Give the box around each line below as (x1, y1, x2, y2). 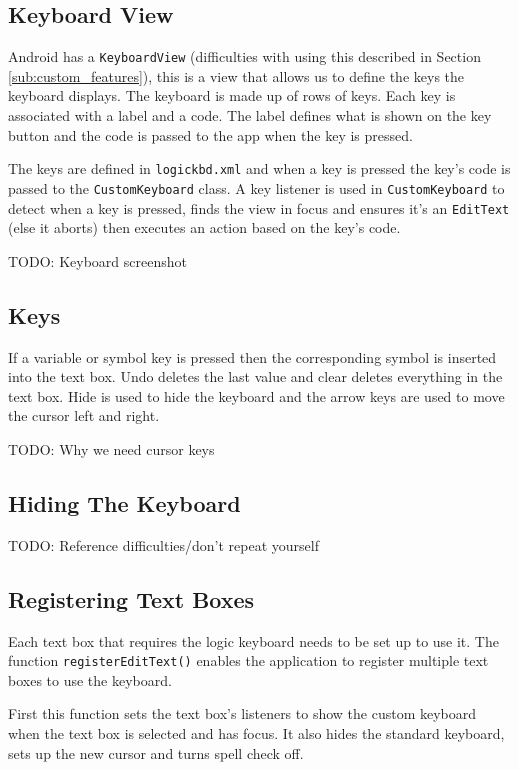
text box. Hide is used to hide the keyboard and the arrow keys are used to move (8, 385, 505, 406)
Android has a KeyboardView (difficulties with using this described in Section (8, 46, 481, 67)
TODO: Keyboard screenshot (8, 250, 187, 271)
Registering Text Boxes (8, 583, 255, 614)
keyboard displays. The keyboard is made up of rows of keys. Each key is (8, 85, 456, 106)
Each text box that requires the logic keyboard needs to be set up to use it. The (8, 630, 499, 651)
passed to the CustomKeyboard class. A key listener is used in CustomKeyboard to (8, 177, 505, 198)
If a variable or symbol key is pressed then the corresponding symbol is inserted (8, 346, 497, 367)
